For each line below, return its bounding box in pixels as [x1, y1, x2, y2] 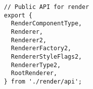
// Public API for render [4, 3, 89, 10]
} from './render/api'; [4, 78, 82, 85]
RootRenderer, [11, 70, 57, 77]
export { [4, 11, 33, 19]
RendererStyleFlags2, [11, 53, 82, 60]
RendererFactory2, [11, 45, 72, 52]
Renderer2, [11, 36, 46, 44]
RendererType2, [11, 61, 61, 69]
